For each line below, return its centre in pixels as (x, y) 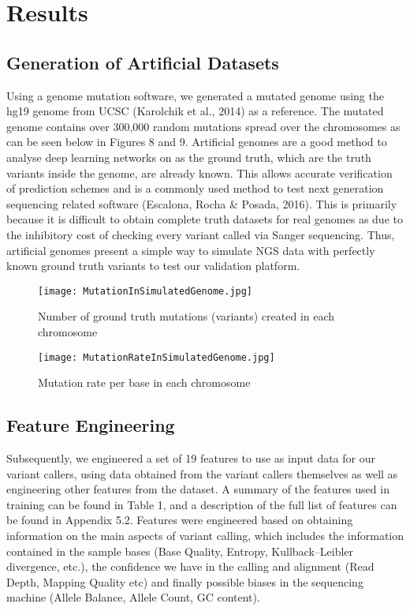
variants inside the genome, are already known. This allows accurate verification (199, 172)
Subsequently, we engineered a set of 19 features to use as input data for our (191, 458)
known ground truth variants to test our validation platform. (153, 266)
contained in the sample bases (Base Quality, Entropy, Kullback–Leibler (180, 551)
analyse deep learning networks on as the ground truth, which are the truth (189, 157)
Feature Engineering (91, 425)
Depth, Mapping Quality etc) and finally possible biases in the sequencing (185, 581)
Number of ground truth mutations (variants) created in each (186, 316)
